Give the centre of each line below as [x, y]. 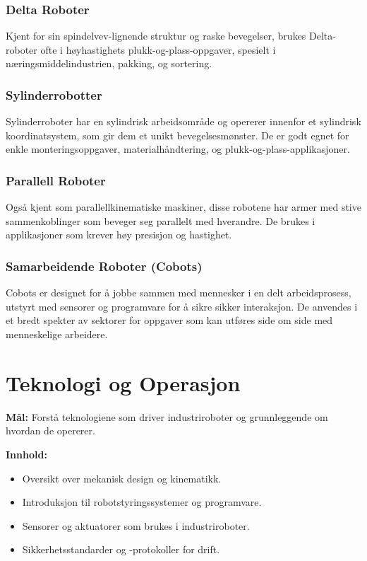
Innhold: [26, 454]
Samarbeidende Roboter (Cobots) [104, 266]
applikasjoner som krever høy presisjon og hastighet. [119, 235]
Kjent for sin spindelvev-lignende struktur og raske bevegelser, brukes [156, 36]
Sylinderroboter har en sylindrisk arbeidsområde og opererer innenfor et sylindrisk [183, 121]
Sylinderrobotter [54, 94]
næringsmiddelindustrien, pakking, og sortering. [109, 63]
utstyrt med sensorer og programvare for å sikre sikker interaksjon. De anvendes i [182, 306]
